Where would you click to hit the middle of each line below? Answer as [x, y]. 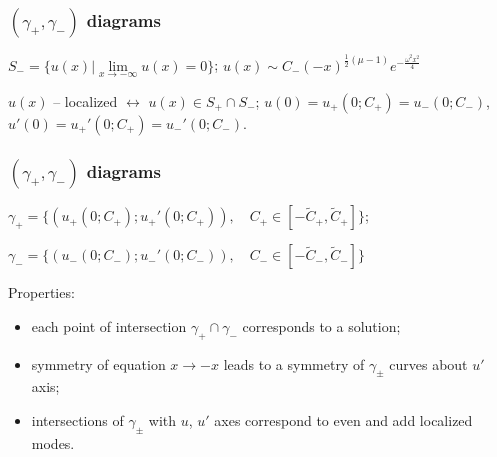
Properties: [41, 292]
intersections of [77, 419]
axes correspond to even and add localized [343, 419]
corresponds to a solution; [321, 325]
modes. [53, 442]
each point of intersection [109, 325]
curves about [428, 363]
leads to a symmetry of [294, 363]
